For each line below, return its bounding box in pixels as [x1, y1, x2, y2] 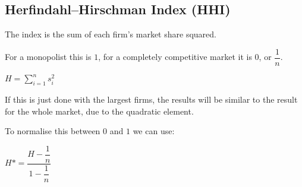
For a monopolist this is [5, 50, 92, 63]
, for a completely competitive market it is [98, 50, 252, 63]
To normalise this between [5, 125, 100, 137]
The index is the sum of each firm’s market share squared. [5, 28, 216, 40]
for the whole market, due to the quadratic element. [5, 104, 194, 117]
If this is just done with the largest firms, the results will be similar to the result [5, 93, 298, 106]
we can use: [133, 125, 175, 137]
